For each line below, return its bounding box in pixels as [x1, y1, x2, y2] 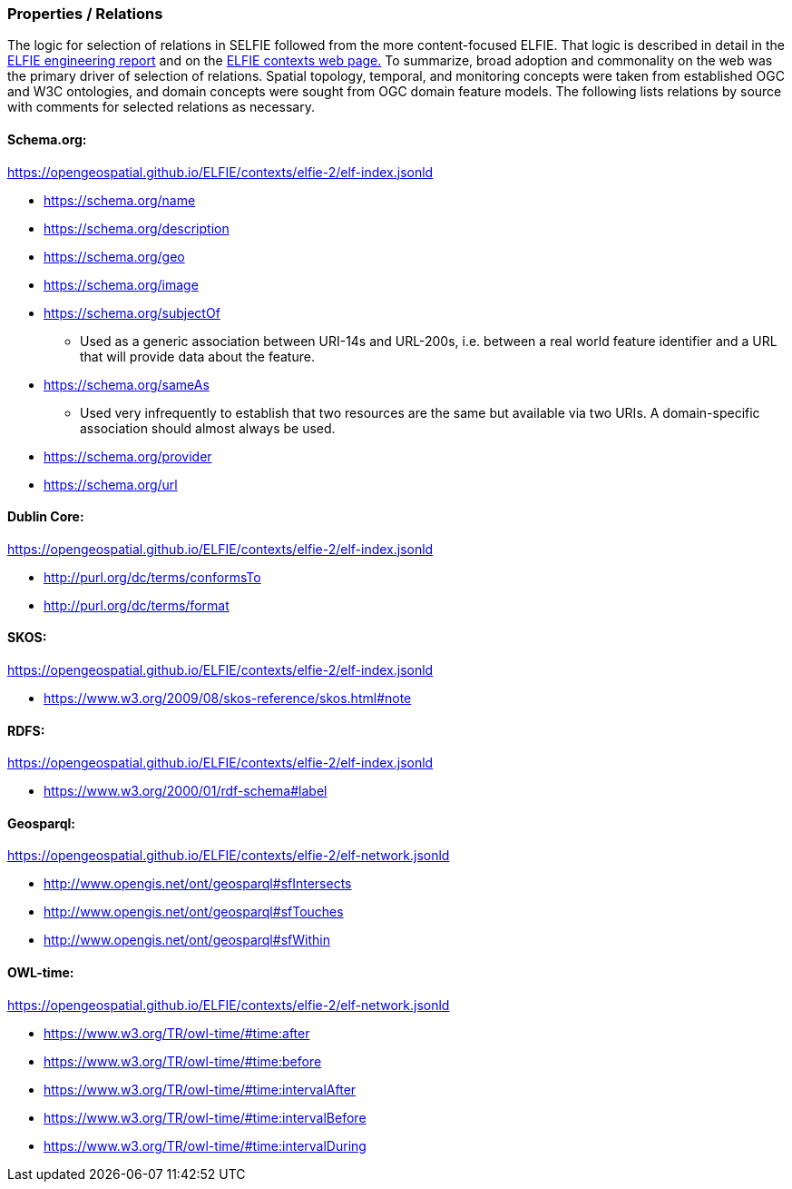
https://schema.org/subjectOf [44, 304, 220, 321]
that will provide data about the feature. [80, 348, 315, 364]
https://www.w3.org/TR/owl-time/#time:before [44, 1053, 322, 1069]
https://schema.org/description [44, 220, 230, 236]
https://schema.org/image [44, 276, 199, 292]
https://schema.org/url [44, 476, 178, 492]
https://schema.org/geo [44, 248, 185, 264]
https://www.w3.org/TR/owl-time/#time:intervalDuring [44, 1137, 367, 1154]
